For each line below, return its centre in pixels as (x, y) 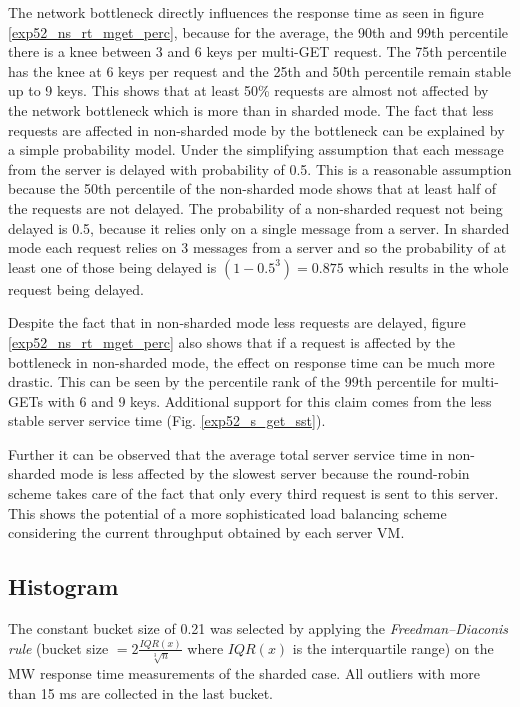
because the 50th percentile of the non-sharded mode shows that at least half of (252, 188)
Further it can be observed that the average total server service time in (226, 453)
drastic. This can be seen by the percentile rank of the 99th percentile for (233, 381)
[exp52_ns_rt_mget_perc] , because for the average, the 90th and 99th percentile (258, 31)
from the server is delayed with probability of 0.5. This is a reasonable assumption (260, 168)
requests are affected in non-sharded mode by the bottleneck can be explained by (256, 129)
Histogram (63, 586)
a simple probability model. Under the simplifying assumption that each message (256, 149)
